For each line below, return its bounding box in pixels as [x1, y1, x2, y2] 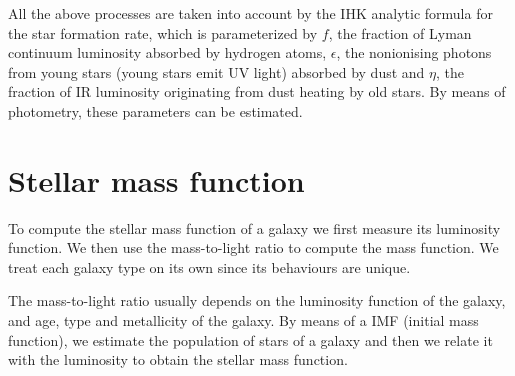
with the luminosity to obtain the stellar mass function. [8, 349, 348, 370]
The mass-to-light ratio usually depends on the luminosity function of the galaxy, [8, 290, 506, 311]
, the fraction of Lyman [328, 22, 472, 43]
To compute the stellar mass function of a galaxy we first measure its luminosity [8, 217, 501, 238]
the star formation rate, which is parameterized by [8, 22, 318, 43]
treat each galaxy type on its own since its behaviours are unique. [8, 256, 411, 277]
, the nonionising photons [336, 42, 492, 63]
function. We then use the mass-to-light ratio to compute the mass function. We [8, 237, 499, 258]
